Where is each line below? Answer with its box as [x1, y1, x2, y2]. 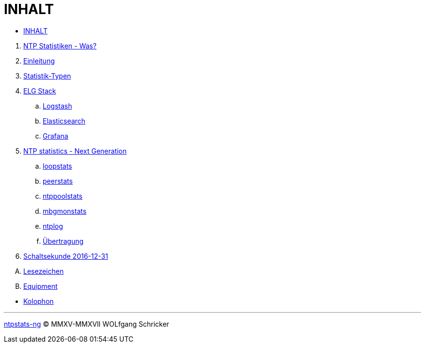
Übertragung [43, 237, 84, 245]
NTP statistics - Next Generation [23, 146, 127, 155]
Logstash [43, 101, 72, 110]
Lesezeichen [23, 267, 64, 275]
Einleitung [23, 56, 55, 65]
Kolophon [23, 297, 54, 305]
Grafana [43, 131, 68, 140]
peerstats [43, 176, 73, 185]
